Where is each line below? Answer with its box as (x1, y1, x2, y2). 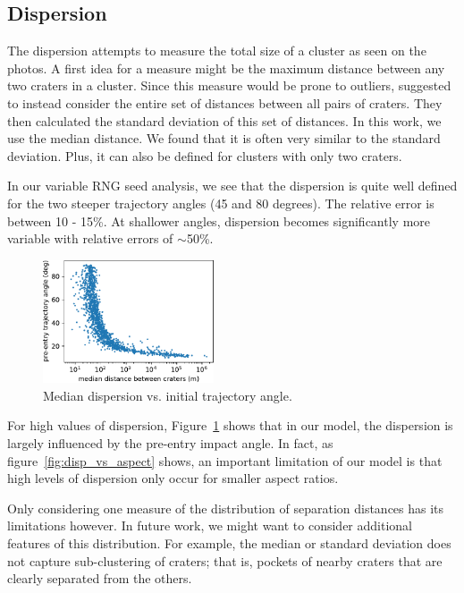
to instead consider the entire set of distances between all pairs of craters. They (7, 93, 443, 112)
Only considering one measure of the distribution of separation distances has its (7, 498, 444, 517)
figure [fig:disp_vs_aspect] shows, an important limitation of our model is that (7, 451, 443, 470)
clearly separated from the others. (7, 569, 192, 588)
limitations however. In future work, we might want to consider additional (7, 516, 412, 535)
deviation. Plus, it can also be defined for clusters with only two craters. (7, 146, 402, 165)
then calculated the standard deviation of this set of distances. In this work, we (7, 111, 442, 130)
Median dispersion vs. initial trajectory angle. (43, 385, 292, 404)
